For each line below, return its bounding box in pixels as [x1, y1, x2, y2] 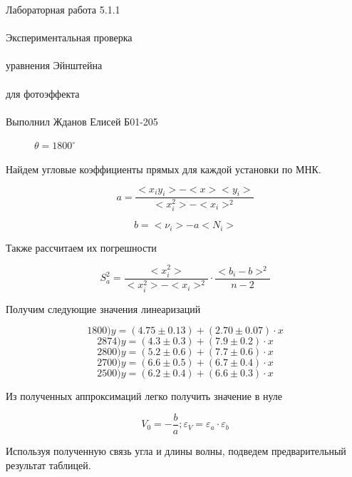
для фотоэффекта [6, 86, 80, 101]
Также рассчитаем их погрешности [6, 240, 157, 255]
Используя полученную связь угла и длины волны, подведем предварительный [6, 443, 346, 458]
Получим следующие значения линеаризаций [6, 301, 201, 316]
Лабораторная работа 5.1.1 [6, 2, 120, 16]
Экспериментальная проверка [6, 30, 133, 45]
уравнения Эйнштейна [6, 58, 103, 73]
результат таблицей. [6, 457, 91, 472]
